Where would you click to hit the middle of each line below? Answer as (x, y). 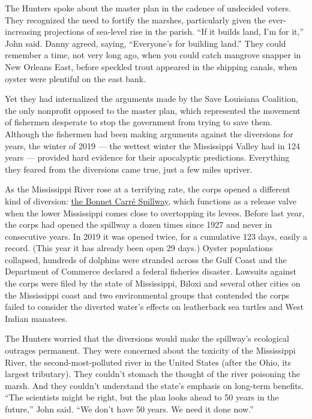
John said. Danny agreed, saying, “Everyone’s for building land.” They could (145, 43)
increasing (23, 31)
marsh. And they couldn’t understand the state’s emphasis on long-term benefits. (154, 385)
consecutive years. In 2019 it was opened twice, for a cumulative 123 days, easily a (156, 236)
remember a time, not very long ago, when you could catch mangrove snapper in (153, 55)
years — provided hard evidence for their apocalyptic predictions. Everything (147, 157)
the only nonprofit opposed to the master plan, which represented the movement (153, 110)
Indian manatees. (36, 318)
